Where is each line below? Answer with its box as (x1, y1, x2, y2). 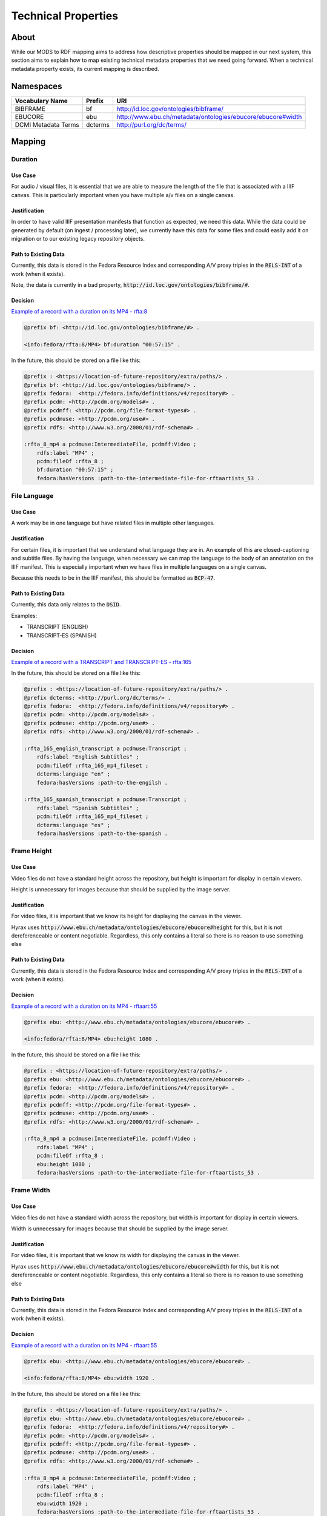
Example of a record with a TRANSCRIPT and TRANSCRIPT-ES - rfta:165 (11, 658, 192, 665)
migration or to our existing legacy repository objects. (11, 235, 145, 242)
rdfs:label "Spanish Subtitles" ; (36, 804, 139, 811)
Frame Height (11, 847, 52, 855)
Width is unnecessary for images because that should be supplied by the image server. (11, 1225, 229, 1232)
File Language (11, 492, 54, 500)
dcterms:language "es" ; (36, 822, 111, 828)
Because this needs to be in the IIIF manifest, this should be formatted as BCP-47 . (11, 574, 216, 582)
